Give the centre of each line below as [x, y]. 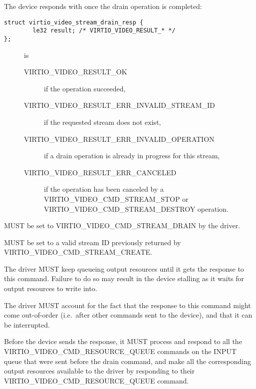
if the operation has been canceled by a [104, 189]
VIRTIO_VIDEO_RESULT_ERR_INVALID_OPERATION [119, 139]
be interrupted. [27, 324]
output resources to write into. [51, 288]
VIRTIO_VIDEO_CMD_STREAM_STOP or [116, 198]
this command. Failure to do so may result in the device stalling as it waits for [124, 278]
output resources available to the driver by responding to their [99, 371]
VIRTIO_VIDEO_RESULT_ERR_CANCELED [100, 172]
